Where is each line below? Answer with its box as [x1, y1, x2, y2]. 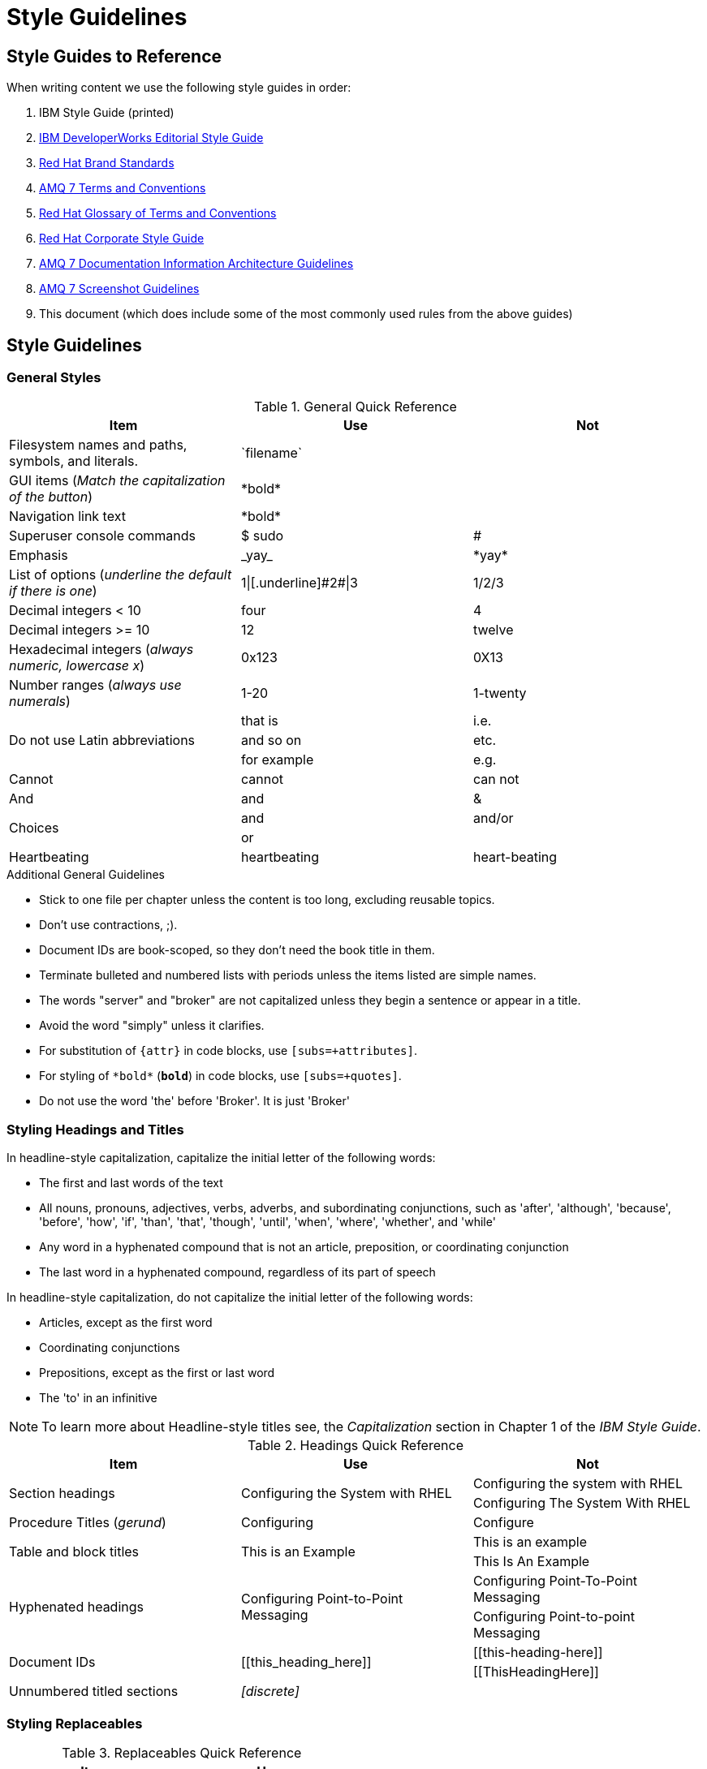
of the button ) [9, 489, 93, 506]
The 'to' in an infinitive [39, 1391, 157, 1405]
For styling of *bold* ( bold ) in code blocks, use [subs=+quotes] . [39, 1069, 402, 1083]
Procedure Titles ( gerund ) [9, 1514, 166, 1531]
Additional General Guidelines [6, 867, 165, 882]
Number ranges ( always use [9, 677, 182, 694]
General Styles [6, 369, 101, 386]
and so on [240, 732, 302, 749]
